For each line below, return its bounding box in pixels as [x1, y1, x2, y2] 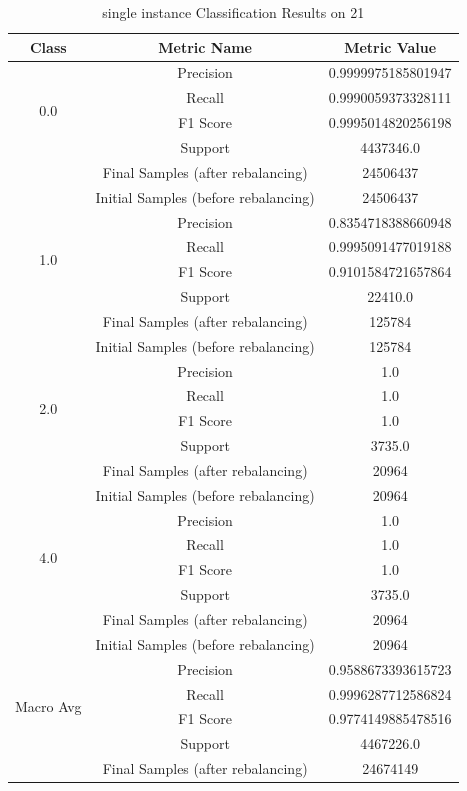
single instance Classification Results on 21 [102, 2, 365, 22]
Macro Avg [15, 695, 82, 716]
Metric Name [158, 36, 252, 57]
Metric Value [344, 36, 437, 57]
